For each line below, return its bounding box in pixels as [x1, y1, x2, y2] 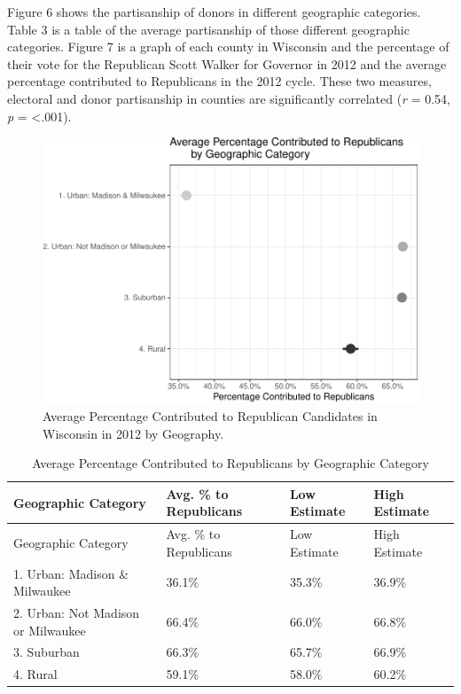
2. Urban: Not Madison [13, 604, 140, 622]
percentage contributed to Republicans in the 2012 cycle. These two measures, [7, 72, 432, 90]
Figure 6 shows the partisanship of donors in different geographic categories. [7, 3, 421, 20]
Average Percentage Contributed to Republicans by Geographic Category [32, 454, 429, 472]
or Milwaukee [13, 620, 86, 639]
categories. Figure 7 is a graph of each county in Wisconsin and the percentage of [7, 37, 449, 56]
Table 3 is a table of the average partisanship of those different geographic [7, 19, 410, 38]
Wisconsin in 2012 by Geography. [43, 424, 224, 442]
